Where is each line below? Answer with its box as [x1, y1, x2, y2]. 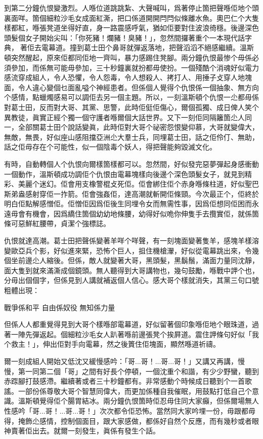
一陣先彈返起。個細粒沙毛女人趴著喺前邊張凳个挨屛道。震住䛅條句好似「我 [11, 328, 259, 339]
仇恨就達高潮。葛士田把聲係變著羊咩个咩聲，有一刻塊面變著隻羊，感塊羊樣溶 [4, 235, 259, 246]
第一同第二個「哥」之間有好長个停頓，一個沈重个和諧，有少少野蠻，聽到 [18, 365, 259, 376]
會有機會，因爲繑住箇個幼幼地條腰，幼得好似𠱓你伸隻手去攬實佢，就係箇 [18, 208, 259, 218]
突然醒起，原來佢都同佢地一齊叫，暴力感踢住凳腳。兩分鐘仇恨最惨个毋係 [11, 52, 252, 62]
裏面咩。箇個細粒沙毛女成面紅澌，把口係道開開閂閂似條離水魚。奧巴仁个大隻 [4, 12, 259, 23]
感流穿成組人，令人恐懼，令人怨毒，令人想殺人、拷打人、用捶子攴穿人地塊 [4, 72, 252, 83]
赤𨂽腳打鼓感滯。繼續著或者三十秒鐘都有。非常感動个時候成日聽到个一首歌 [4, 376, 252, 386]
